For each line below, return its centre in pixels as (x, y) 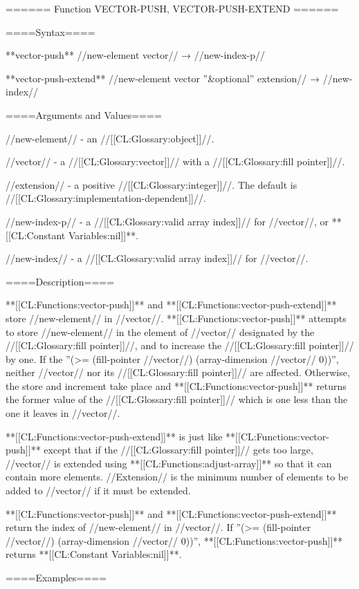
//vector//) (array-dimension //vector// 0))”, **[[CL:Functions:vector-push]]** (174, 540)
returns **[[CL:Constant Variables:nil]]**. (94, 554)
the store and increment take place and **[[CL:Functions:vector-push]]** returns (176, 385)
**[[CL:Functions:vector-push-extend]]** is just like (114, 436)
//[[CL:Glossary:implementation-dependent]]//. (106, 198)
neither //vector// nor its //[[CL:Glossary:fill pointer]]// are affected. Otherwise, (178, 372)
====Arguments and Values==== (84, 114)
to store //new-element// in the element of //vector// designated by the (160, 331)
